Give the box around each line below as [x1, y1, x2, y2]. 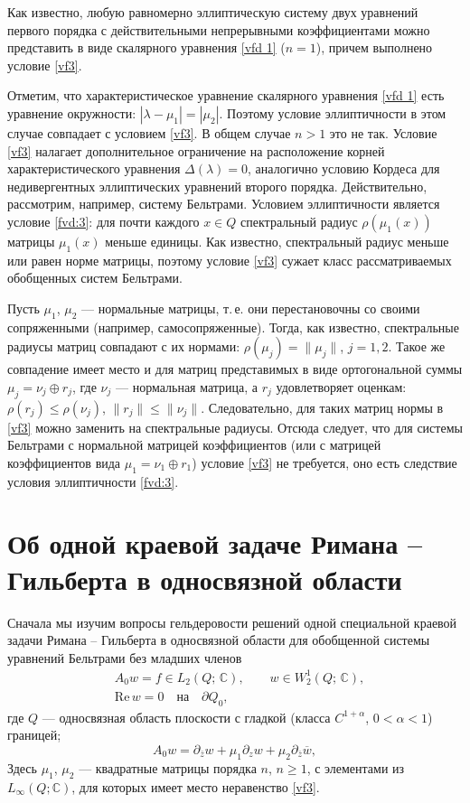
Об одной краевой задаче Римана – [7, 525, 423, 562]
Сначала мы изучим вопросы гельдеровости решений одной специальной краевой [7, 612, 457, 631]
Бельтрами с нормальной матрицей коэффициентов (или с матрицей [7, 435, 381, 454]
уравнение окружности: [7, 103, 136, 122]
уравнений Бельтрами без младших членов [7, 648, 242, 667]
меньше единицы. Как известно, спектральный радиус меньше [105, 231, 449, 250]
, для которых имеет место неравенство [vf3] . [71, 777, 320, 796]
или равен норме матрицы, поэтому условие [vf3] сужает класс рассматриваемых [7, 250, 452, 269]
